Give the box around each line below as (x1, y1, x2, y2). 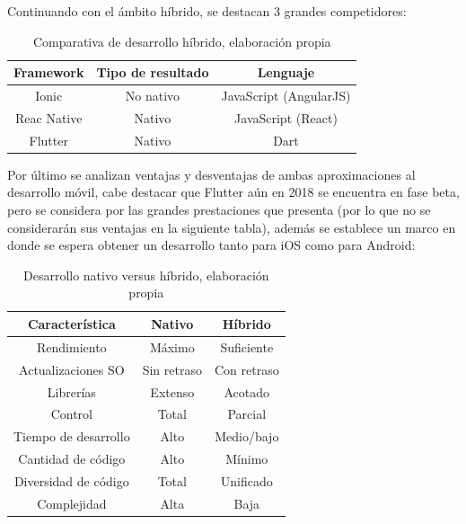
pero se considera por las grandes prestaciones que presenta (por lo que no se (7, 200, 431, 218)
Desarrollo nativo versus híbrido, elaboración (22, 265, 269, 284)
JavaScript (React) (234, 108, 338, 127)
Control (50, 404, 92, 423)
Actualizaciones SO (19, 360, 125, 378)
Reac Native (14, 108, 83, 127)
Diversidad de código (13, 471, 129, 490)
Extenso (150, 382, 195, 401)
